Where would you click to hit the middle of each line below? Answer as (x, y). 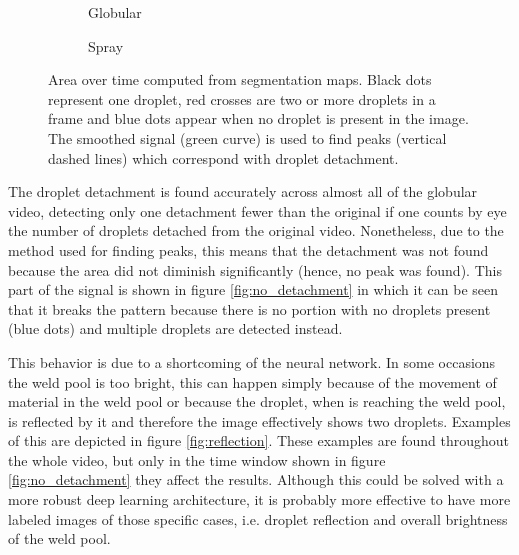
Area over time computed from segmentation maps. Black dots (240, 79)
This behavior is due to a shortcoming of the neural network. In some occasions (252, 361)
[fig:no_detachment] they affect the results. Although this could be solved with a (256, 479)
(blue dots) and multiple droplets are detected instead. (175, 328)
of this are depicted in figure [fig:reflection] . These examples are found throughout (258, 440)
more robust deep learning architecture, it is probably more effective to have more (259, 499)
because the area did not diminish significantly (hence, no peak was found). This (255, 269)
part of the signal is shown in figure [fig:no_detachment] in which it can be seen (253, 289)
